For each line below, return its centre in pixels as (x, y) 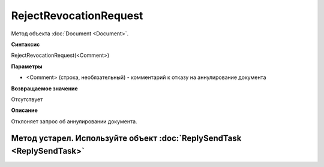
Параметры (27, 66)
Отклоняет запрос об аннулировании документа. (74, 121)
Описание (25, 110)
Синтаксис (25, 44)
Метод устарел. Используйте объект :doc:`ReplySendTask (126, 139)
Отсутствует (27, 99)
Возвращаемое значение (44, 88)
